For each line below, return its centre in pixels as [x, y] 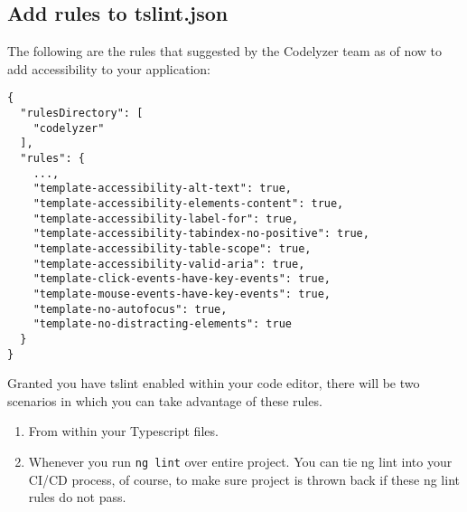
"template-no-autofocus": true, [130, 309]
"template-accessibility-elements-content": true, [188, 203]
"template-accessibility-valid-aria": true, [169, 264]
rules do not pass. [77, 497]
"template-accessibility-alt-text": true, [162, 189]
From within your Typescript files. [123, 431]
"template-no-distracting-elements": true [162, 324]
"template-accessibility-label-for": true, [166, 218]
